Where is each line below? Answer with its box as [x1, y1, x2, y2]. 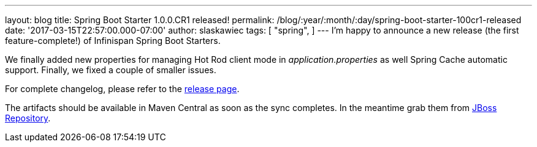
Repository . [5, 113, 51, 123]
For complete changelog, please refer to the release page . [5, 84, 240, 94]
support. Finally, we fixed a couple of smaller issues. [5, 65, 216, 75]
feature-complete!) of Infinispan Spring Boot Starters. [5, 35, 221, 46]
